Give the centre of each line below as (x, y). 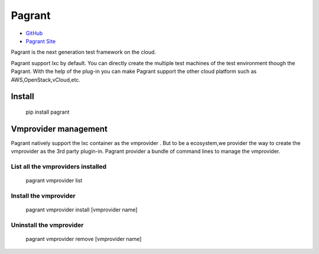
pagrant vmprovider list (54, 181)
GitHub (34, 33)
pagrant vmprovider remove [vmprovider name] (84, 239)
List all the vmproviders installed (59, 166)
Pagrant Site (41, 41)
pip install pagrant (48, 112)
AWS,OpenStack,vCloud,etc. (46, 79)
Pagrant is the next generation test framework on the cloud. (84, 52)
